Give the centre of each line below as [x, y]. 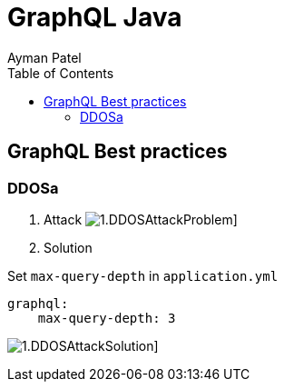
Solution [68, 247]
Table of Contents [61, 73]
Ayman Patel [44, 57]
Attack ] [141, 219]
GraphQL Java [95, 17]
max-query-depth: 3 [107, 318]
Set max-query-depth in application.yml [143, 275]
